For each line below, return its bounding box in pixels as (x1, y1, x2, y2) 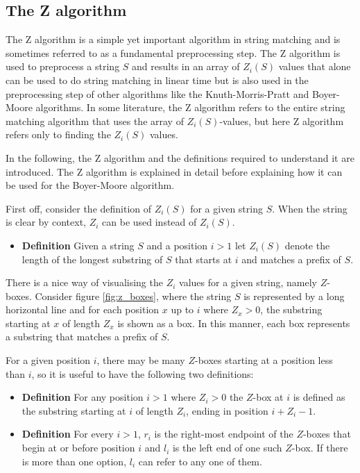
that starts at (175, 251, 232, 266)
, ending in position (186, 403, 268, 417)
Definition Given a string (22, 238, 135, 252)
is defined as (293, 390, 345, 404)
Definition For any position (22, 390, 144, 404)
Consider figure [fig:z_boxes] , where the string (35, 288, 232, 303)
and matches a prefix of (241, 251, 341, 266)
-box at (252, 390, 284, 404)
